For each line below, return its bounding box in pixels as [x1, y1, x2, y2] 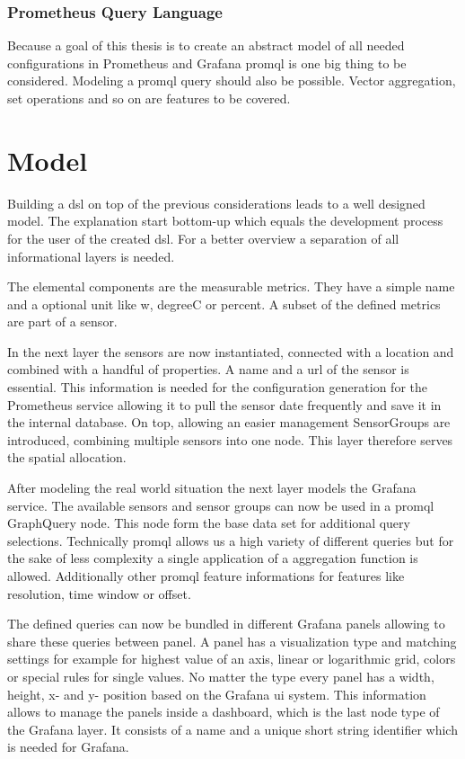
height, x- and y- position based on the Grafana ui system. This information [7, 684, 426, 703]
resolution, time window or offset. [7, 584, 191, 603]
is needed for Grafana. [7, 737, 129, 756]
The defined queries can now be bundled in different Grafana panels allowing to [7, 614, 445, 633]
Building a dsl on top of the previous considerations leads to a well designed [7, 193, 426, 212]
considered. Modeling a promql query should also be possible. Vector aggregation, [7, 71, 456, 90]
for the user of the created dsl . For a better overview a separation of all [7, 228, 399, 247]
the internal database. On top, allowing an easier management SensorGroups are [7, 413, 451, 432]
